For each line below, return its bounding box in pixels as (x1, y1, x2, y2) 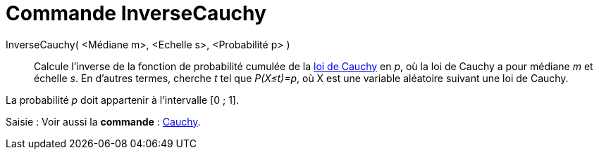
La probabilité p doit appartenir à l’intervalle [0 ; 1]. (6, 93, 239, 106)
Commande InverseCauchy (6, 1, 266, 25)
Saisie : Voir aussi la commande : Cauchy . (6, 115, 201, 128)
